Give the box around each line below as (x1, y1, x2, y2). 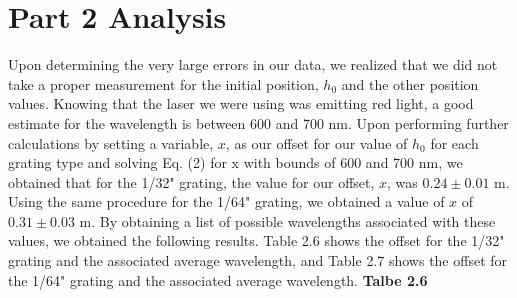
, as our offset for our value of (225, 132, 408, 153)
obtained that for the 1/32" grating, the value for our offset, (8, 171, 375, 192)
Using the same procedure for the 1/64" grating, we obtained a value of (8, 191, 445, 212)
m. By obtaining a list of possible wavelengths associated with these (79, 210, 496, 231)
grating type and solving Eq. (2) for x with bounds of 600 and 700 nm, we (8, 152, 463, 173)
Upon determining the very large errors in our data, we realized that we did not (8, 54, 498, 75)
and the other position (341, 73, 479, 94)
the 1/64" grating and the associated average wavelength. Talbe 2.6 (8, 269, 428, 290)
